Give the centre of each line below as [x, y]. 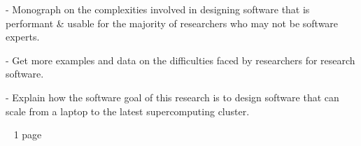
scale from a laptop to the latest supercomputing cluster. [128, 111]
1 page [28, 134]
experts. [23, 37]
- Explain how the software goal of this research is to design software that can [172, 97]
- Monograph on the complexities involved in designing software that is [158, 9]
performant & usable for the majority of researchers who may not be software [172, 23]
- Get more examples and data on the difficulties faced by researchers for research [180, 60]
